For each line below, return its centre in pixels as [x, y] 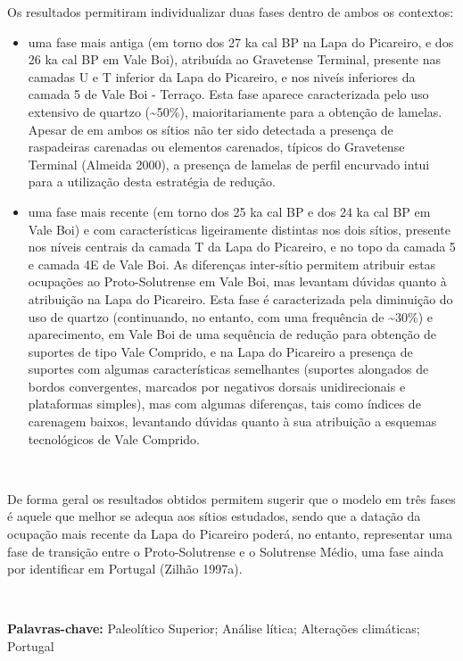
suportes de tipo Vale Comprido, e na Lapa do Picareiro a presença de [220, 351]
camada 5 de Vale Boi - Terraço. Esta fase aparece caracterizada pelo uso [228, 94]
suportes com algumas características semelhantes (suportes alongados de [228, 369]
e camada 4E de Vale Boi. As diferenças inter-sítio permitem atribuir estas [232, 264]
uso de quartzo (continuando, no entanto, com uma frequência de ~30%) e [231, 316]
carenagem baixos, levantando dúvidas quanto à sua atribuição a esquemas [232, 421]
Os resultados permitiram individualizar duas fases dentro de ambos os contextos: [231, 12]
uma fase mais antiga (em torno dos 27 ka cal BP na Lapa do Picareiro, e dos [241, 41]
